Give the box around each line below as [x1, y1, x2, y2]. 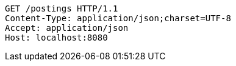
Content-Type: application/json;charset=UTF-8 [5, 13, 231, 23]
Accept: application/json [5, 23, 129, 33]
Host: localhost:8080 [5, 33, 108, 42]
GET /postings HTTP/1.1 [5, 4, 118, 13]
